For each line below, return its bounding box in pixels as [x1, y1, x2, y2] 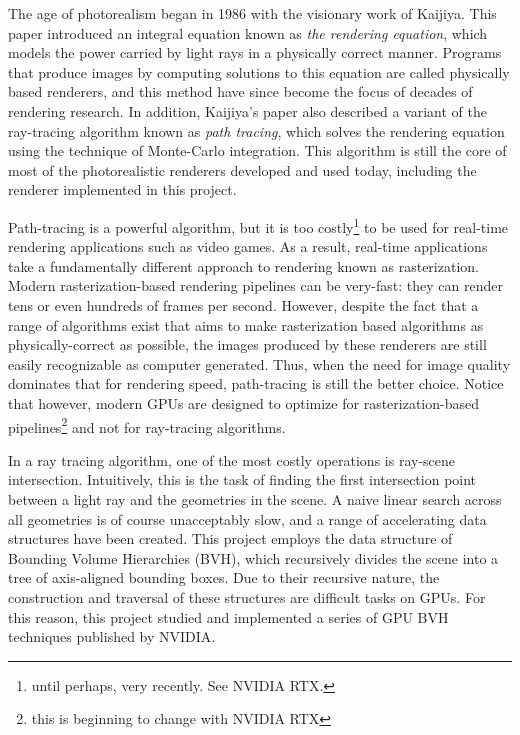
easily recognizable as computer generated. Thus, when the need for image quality [8, 353, 511, 374]
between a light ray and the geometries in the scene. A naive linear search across [8, 488, 502, 509]
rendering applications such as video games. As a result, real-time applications [8, 236, 488, 257]
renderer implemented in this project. [8, 179, 237, 200]
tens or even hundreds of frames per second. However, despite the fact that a [8, 294, 479, 315]
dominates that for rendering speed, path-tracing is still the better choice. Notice [8, 373, 504, 394]
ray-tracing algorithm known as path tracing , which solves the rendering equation [8, 120, 505, 141]
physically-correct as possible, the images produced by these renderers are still [8, 334, 487, 355]
